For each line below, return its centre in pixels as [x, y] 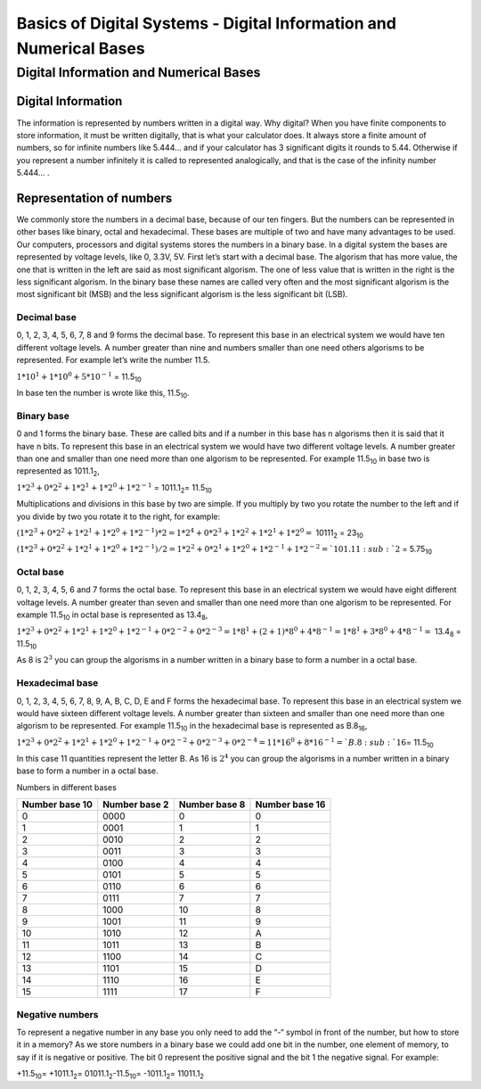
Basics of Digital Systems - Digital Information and [206, 23]
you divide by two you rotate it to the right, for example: [118, 516]
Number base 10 [57, 804]
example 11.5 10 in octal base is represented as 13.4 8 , [112, 616]
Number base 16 [290, 804]
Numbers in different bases [67, 787]
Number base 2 [136, 804]
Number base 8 [212, 804]
